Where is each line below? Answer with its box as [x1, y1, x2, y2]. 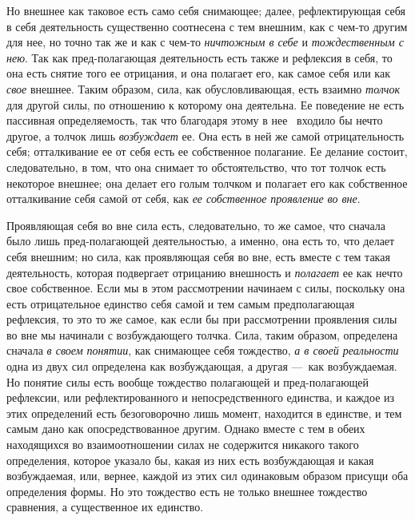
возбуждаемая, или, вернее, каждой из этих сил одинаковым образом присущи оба [6, 467, 409, 484]
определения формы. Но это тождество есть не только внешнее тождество [6, 482, 368, 499]
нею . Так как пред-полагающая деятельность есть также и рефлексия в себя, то [6, 49, 393, 65]
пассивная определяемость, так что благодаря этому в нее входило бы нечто [6, 112, 383, 129]
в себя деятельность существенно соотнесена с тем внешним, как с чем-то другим [6, 18, 408, 34]
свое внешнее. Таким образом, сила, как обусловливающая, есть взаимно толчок [6, 80, 400, 97]
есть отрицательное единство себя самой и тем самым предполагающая [6, 295, 355, 312]
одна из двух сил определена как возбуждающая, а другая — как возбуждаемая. [6, 358, 397, 375]
